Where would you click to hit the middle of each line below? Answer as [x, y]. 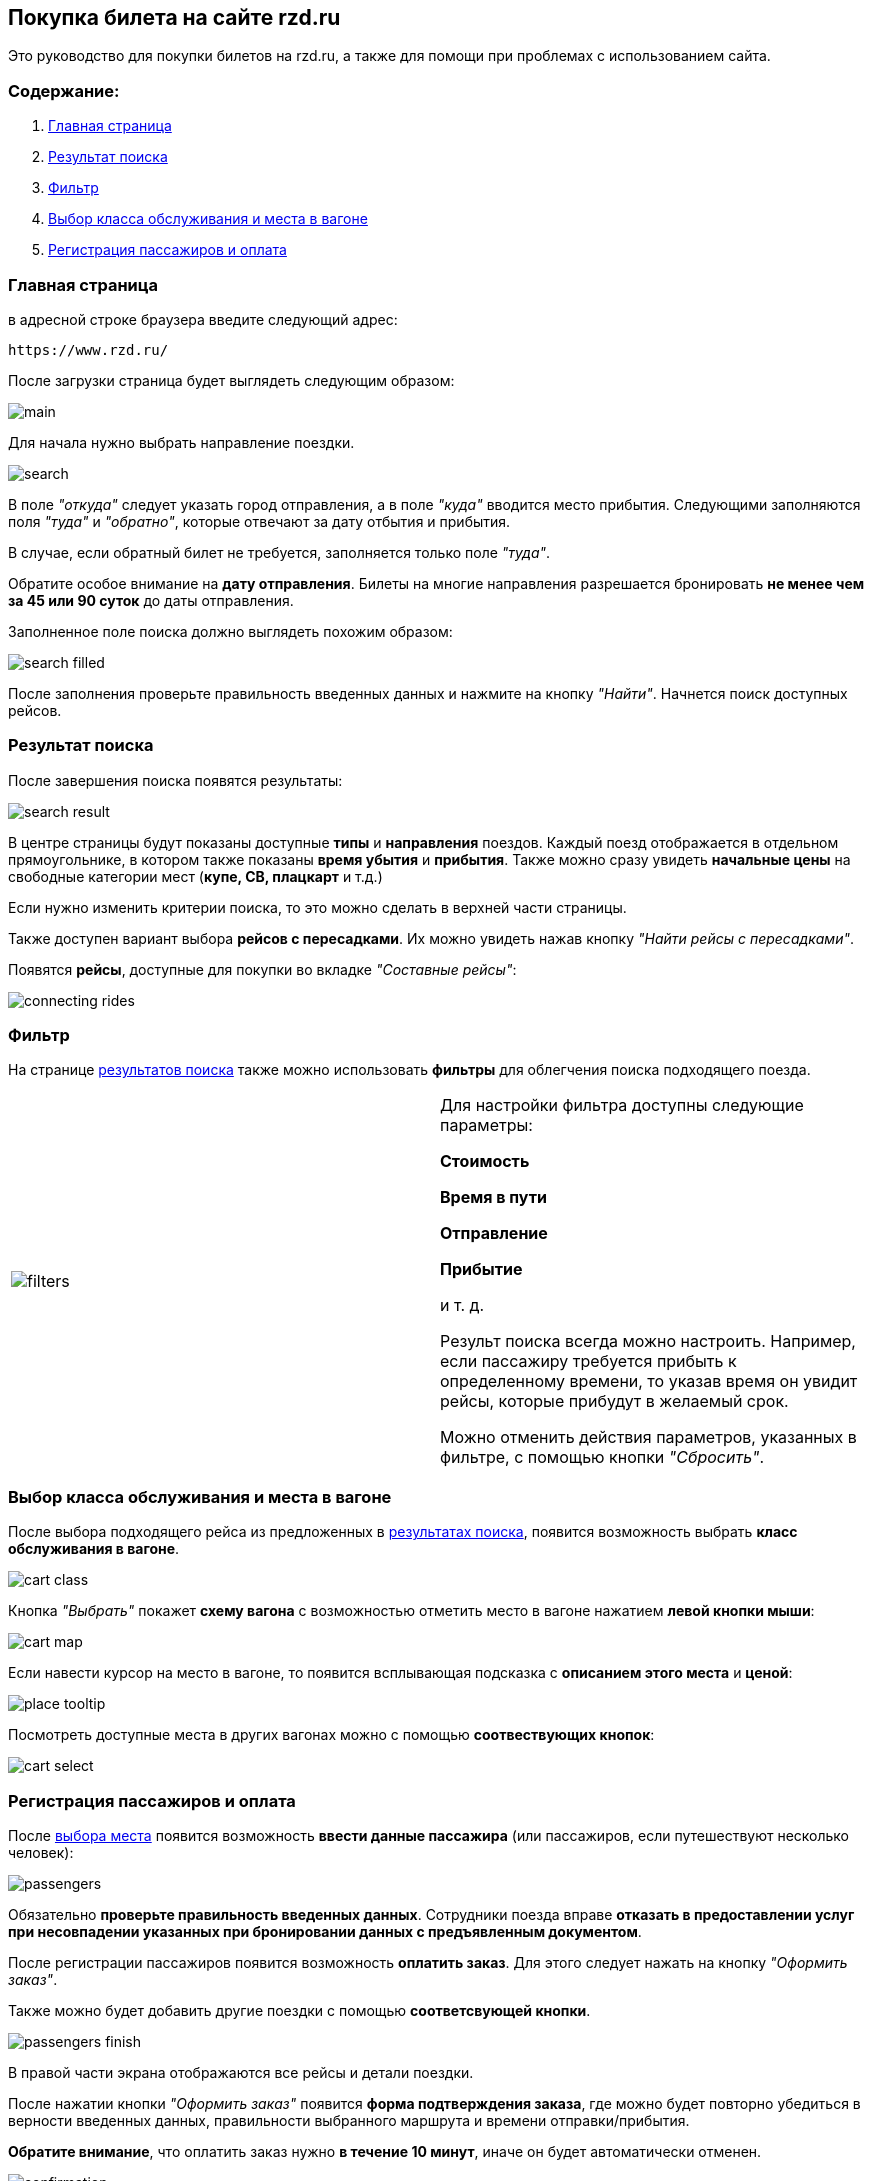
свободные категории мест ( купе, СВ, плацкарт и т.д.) [195, 876]
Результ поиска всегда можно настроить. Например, [648, 1341]
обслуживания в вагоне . [94, 1549]
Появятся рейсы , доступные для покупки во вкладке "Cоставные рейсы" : [262, 969]
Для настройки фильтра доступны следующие [622, 1105]
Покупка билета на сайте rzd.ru [174, 17]
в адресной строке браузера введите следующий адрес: [203, 319]
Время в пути [493, 1197]
